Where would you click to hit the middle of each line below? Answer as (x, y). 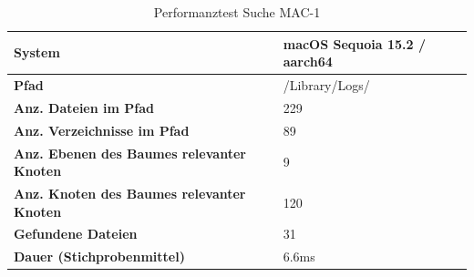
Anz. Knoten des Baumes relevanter (130, 193)
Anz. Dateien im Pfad (84, 107)
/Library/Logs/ (326, 85)
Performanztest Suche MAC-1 (237, 12)
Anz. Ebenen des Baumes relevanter (130, 153)
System (37, 52)
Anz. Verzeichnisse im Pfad (102, 130)
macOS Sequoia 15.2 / (355, 43)
